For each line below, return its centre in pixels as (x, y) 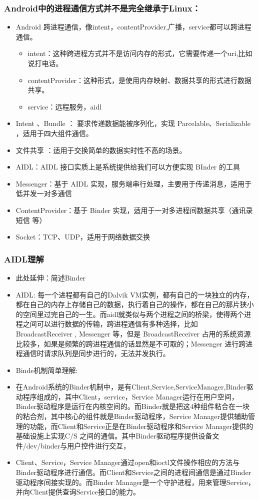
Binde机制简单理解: (47, 370)
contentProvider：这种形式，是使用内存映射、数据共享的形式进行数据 (140, 80)
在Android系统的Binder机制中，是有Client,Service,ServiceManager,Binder (131, 387)
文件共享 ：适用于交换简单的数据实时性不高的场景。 (101, 150)
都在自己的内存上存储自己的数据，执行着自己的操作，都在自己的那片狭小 (135, 304)
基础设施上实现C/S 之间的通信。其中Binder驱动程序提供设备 (114, 436)
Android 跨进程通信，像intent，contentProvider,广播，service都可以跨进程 (133, 27)
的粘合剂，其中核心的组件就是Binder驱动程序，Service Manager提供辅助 (132, 416)
